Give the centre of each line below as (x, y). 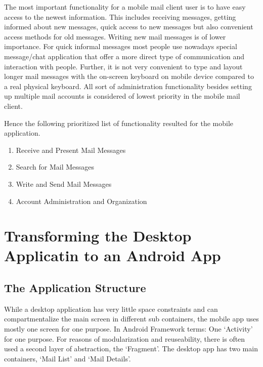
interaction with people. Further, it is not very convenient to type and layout (123, 66)
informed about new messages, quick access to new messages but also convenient (129, 27)
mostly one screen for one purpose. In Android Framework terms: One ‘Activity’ (128, 329)
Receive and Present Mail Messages (71, 150)
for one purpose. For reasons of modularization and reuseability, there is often (125, 338)
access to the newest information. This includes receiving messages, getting (120, 16)
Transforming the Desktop (98, 236)
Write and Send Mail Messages (64, 183)
